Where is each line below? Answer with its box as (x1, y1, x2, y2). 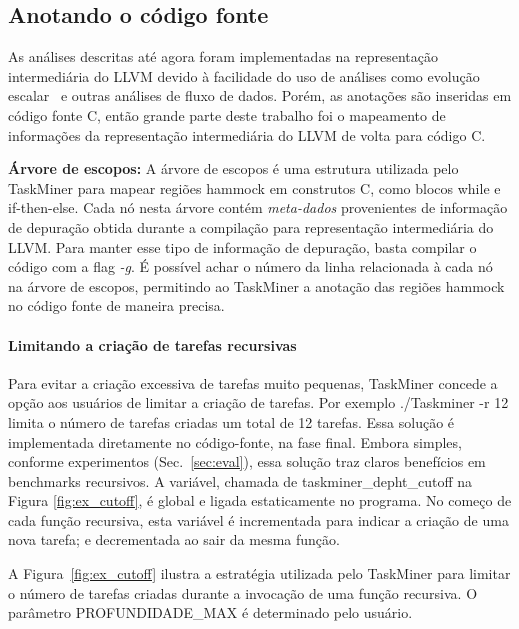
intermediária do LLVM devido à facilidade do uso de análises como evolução (8, 65, 480, 86)
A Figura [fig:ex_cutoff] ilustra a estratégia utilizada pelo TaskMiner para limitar (8, 563, 511, 584)
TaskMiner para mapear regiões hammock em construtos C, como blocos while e (8, 177, 501, 198)
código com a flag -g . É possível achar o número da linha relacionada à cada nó (8, 256, 493, 277)
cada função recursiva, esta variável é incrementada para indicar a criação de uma (8, 509, 509, 530)
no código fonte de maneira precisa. (8, 295, 225, 316)
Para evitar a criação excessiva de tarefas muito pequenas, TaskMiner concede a (8, 372, 498, 393)
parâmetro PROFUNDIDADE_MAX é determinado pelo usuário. (8, 602, 413, 623)
